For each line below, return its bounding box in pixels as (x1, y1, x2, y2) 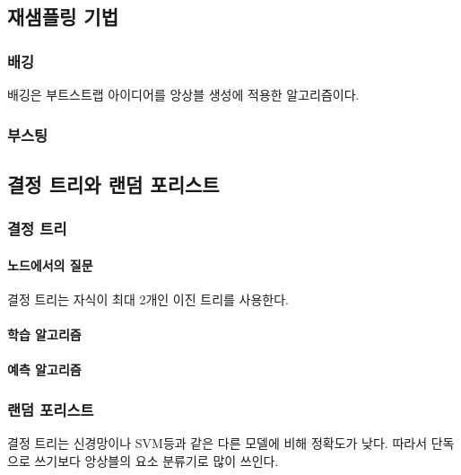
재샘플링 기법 (7, 3, 118, 31)
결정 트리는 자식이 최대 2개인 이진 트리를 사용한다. (7, 289, 290, 308)
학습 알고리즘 (7, 325, 82, 344)
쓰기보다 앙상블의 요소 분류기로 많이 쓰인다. (34, 451, 279, 470)
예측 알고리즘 (7, 360, 82, 379)
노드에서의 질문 (7, 255, 93, 274)
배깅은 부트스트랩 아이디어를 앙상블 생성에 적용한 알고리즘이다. (7, 85, 360, 103)
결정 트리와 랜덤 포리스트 (7, 170, 220, 198)
